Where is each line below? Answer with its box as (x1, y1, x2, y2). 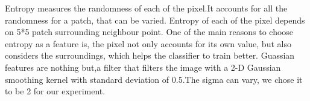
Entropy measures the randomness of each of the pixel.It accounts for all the (5, 2, 288, 14)
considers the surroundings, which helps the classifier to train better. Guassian (5, 49, 295, 62)
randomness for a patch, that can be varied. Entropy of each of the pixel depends (5, 13, 305, 26)
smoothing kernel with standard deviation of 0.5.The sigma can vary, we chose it (5, 73, 303, 85)
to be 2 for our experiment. (5, 85, 106, 97)
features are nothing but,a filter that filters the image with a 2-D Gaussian (5, 60, 281, 73)
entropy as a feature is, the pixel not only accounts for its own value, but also (5, 37, 291, 50)
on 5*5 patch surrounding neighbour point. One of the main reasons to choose (5, 25, 294, 38)
